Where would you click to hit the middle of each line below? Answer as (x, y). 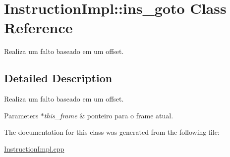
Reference (38, 27)
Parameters (21, 115)
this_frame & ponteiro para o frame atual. (109, 115)
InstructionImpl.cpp (34, 148)
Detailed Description (58, 78)
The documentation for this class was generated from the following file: (112, 132)
